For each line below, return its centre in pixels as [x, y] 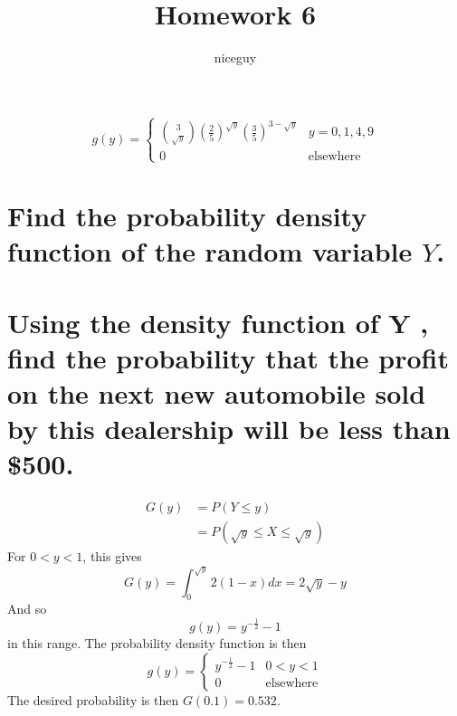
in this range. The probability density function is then [157, 642]
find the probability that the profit [228, 357]
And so [27, 609]
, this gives [112, 556]
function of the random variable [210, 251]
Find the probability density [187, 215]
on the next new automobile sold [217, 392]
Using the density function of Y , [218, 322]
